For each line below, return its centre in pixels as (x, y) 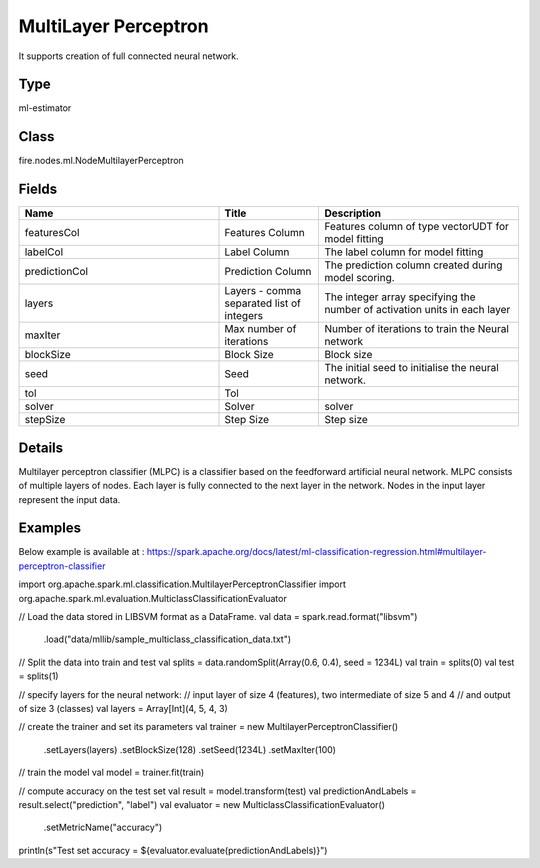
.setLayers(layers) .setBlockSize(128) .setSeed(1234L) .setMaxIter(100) (190, 749)
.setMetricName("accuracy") (103, 827)
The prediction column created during (413, 265)
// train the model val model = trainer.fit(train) (111, 772)
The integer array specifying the (400, 297)
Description (353, 213)
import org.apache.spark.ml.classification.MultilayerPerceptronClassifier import (182, 584)
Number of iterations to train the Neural (417, 329)
